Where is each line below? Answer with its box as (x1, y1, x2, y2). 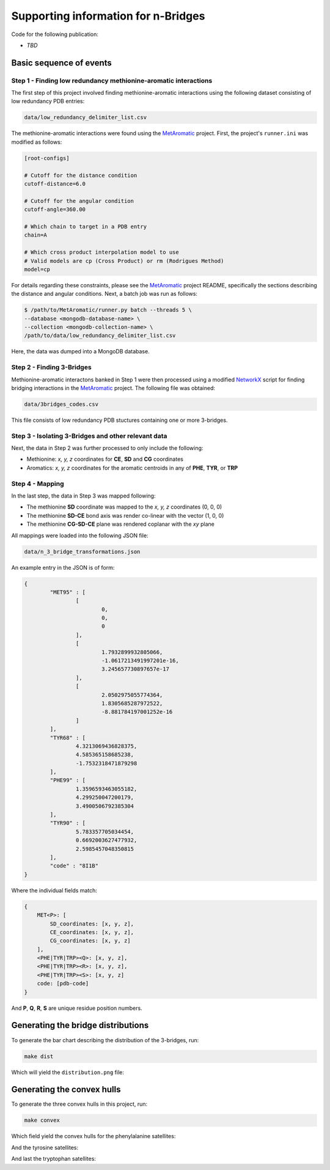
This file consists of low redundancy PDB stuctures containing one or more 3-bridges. (11, 416, 228, 424)
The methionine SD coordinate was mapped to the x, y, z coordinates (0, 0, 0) (26, 503, 222, 510)
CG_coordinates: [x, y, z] (50, 937, 131, 944)
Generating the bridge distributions (11, 1020, 149, 1031)
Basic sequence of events (11, 57, 112, 68)
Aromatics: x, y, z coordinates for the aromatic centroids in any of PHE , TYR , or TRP (26, 464, 238, 471)
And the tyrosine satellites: (11, 1144, 79, 1151)
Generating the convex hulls (11, 1084, 122, 1095)
